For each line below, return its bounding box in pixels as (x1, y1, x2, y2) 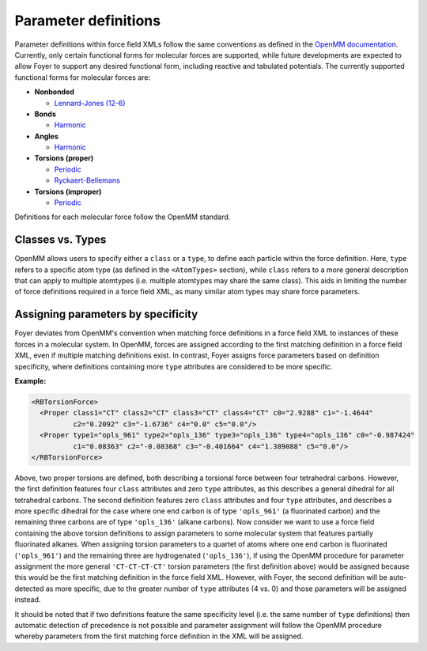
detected (14, 584, 44, 593)
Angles (34, 131, 59, 141)
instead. (14, 595, 41, 604)
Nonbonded (34, 87, 75, 97)
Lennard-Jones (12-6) (54, 98, 126, 108)
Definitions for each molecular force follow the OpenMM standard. (14, 212, 231, 221)
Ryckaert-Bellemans (54, 176, 120, 185)
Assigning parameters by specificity (14, 308, 198, 321)
